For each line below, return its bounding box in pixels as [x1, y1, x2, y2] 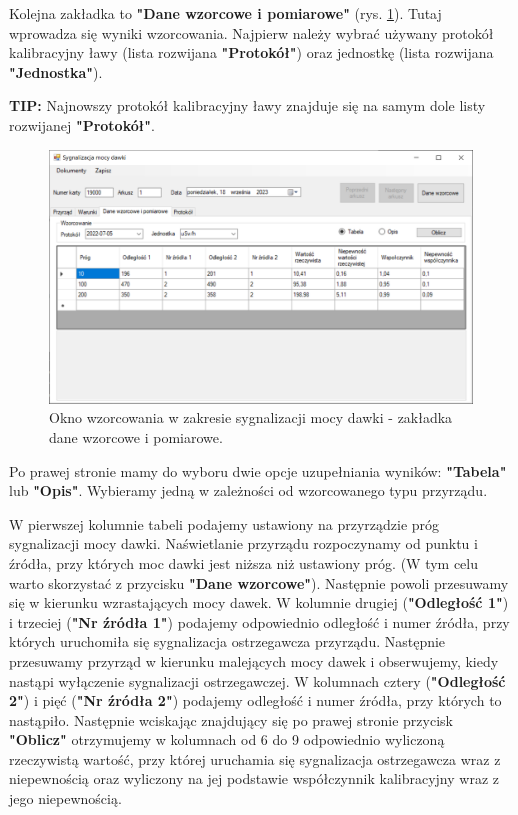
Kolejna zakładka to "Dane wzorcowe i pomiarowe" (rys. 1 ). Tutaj [9, 3, 442, 23]
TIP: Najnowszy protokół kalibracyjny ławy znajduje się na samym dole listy [9, 95, 486, 116]
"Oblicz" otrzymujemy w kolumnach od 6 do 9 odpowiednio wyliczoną [9, 729, 445, 750]
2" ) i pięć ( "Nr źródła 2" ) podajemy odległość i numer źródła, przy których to [9, 690, 502, 711]
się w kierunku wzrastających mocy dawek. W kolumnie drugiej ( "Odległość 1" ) [9, 592, 509, 613]
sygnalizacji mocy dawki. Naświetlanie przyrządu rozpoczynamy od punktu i [9, 533, 478, 554]
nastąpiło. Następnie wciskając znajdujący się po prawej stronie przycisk [9, 709, 453, 730]
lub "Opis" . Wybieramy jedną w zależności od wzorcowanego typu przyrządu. [9, 480, 488, 501]
